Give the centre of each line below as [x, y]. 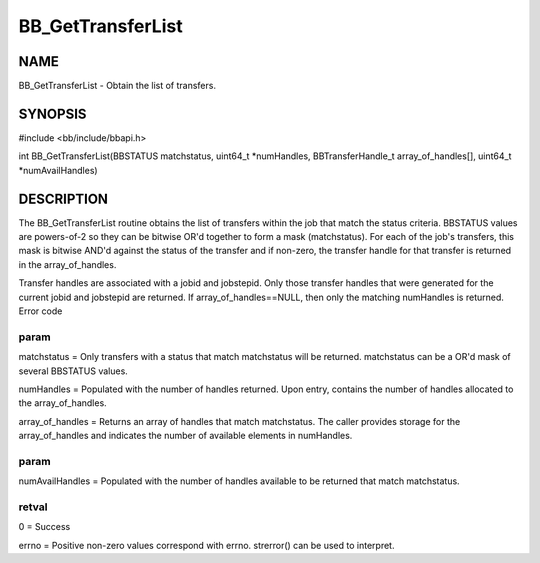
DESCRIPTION [63, 198]
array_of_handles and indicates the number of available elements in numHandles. [185, 436]
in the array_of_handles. [67, 264]
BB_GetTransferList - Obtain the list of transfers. [117, 86]
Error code [40, 311]
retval [33, 507]
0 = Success [44, 527]
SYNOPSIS [52, 113]
